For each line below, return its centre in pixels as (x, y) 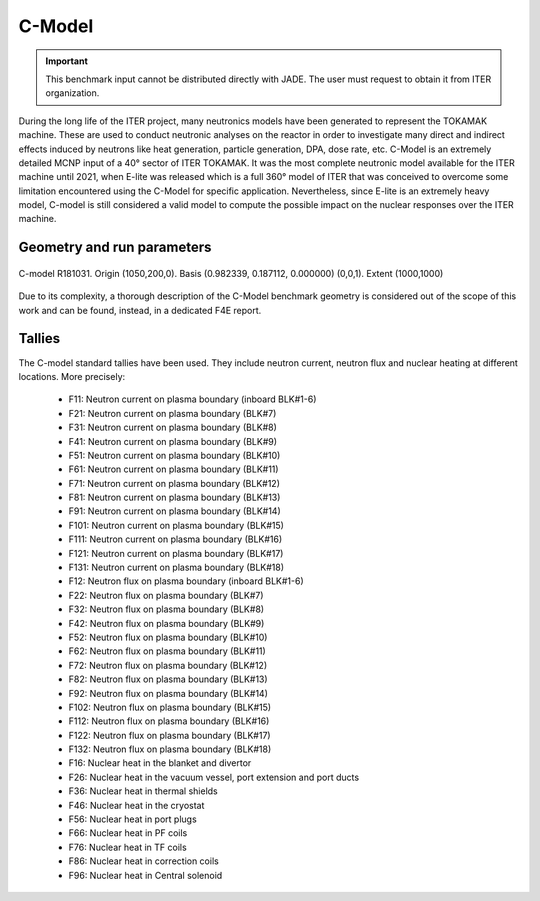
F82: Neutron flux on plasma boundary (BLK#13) (168, 679)
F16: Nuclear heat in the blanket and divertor (160, 763)
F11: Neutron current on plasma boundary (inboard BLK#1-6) (192, 399)
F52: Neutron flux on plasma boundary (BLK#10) (168, 637)
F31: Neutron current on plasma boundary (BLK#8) (172, 427)
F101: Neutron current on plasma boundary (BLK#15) (176, 525)
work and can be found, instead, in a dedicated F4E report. (140, 310)
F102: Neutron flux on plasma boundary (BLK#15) (170, 707)
